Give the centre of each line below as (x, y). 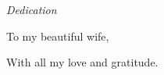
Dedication (32, 9)
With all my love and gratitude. (82, 62)
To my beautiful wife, (58, 36)
